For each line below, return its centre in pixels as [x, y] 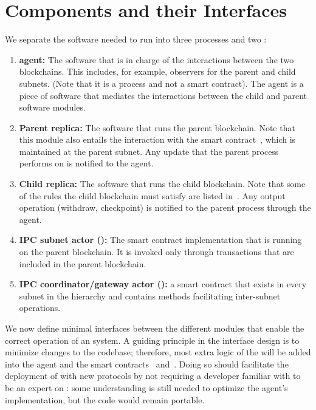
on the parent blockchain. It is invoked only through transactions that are [156, 252]
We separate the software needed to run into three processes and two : [136, 39]
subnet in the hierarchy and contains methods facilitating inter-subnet [150, 296]
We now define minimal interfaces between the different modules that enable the [155, 328]
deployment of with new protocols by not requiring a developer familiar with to [153, 376]
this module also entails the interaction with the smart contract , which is [157, 139]
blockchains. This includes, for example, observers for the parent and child [157, 71]
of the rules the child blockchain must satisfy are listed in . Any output [152, 195]
